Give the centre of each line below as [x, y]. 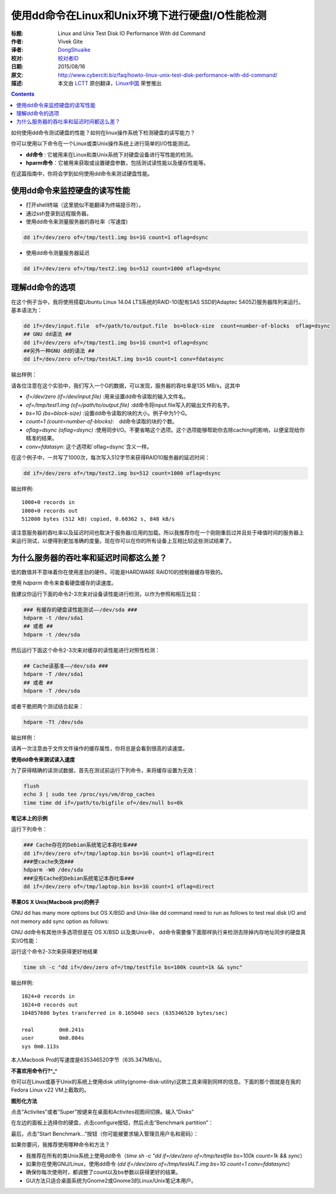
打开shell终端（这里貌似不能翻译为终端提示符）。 [85, 205]
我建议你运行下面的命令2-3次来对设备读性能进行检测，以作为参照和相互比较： [106, 594]
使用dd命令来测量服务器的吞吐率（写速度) [77, 222]
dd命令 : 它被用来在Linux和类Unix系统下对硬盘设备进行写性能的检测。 [111, 154]
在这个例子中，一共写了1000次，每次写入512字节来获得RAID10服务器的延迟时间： [110, 457]
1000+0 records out [50, 511]
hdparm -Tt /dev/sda [53, 722]
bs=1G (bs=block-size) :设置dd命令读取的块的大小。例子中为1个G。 [108, 413]
